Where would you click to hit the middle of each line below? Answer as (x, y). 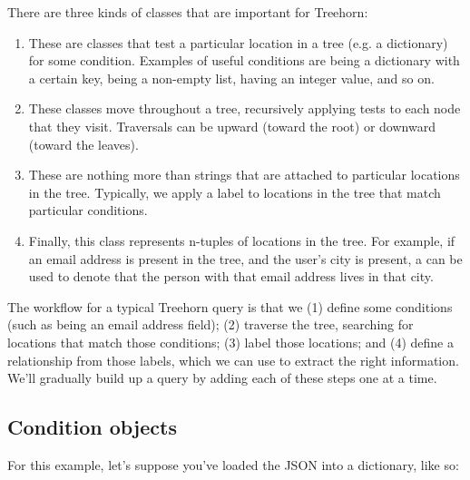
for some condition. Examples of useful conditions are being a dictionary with (244, 60)
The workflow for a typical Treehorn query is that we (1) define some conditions (230, 306)
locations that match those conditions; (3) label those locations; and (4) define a (230, 342)
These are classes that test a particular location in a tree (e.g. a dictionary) (238, 42)
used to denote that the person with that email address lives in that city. (231, 276)
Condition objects (92, 427)
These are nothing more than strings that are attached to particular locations (244, 175)
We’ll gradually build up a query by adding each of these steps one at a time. (222, 378)
